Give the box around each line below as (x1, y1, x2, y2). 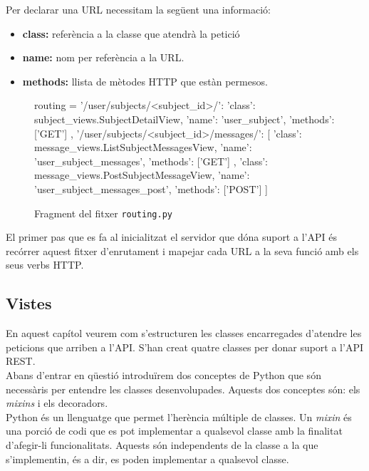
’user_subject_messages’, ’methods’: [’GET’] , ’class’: (34, 153, 269, 168)
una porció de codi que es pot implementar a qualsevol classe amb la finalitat (6, 423, 343, 438)
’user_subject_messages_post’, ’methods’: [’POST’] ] (34, 181, 268, 196)
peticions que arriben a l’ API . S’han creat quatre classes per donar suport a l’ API (6, 339, 363, 354)
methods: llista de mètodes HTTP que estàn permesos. (22, 73, 268, 88)
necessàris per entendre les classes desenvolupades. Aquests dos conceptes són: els (6, 381, 360, 396)
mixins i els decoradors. (6, 395, 108, 410)
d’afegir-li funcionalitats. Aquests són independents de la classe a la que (6, 437, 318, 452)
